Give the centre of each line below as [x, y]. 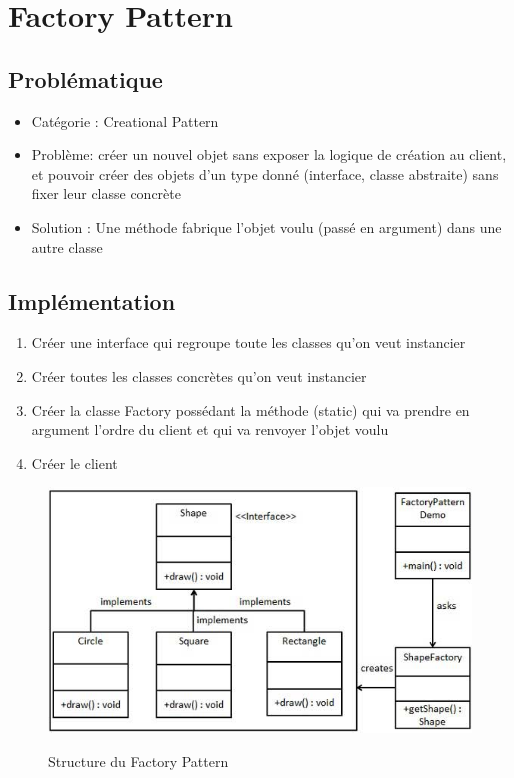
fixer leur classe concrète [106, 193]
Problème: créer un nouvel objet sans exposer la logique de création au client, [269, 154]
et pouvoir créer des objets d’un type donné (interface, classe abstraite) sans [265, 173]
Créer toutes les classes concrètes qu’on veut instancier [199, 375]
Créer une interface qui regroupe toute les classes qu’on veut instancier [248, 342]
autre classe [67, 246]
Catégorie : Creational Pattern [125, 120]
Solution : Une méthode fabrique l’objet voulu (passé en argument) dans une [266, 226]
